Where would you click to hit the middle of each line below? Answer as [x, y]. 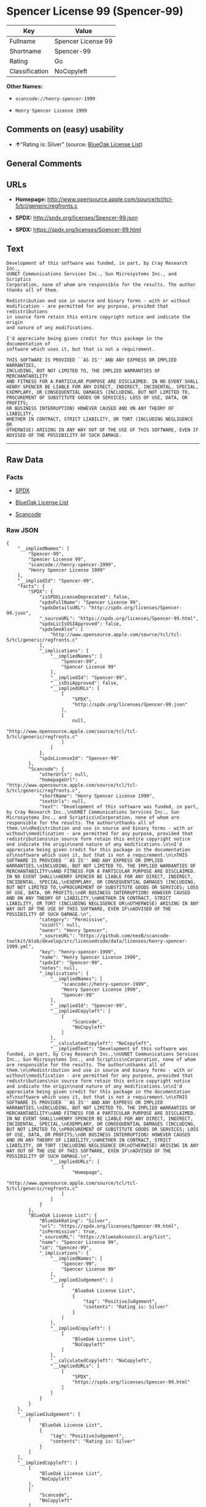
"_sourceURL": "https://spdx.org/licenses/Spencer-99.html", [119, 618]
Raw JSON [22, 530]
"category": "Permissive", [74, 919]
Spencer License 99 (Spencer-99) [95, 11]
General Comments [44, 164]
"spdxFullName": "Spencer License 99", [90, 602]
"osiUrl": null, [60, 925]
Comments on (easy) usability [65, 129]
